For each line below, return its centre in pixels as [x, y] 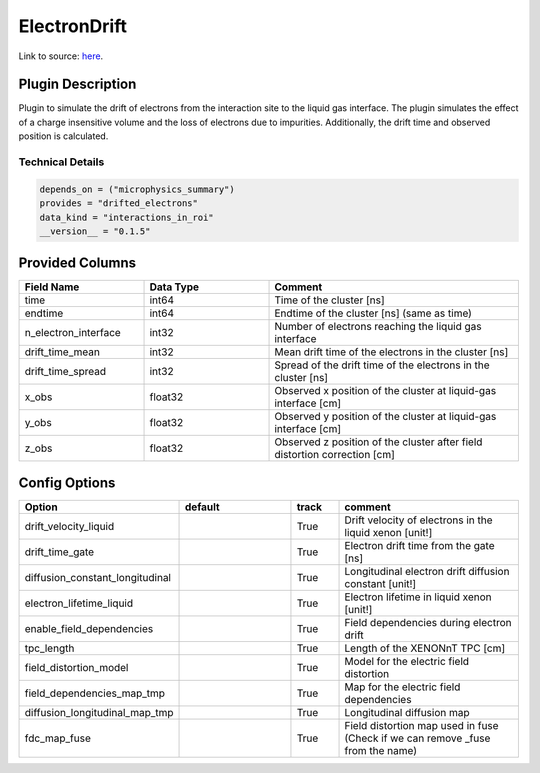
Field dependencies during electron [428, 622]
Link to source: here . [61, 56]
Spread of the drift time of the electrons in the [382, 365]
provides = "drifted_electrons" [119, 203]
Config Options [67, 482]
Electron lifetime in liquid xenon [418, 597]
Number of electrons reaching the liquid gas [378, 327]
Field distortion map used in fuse [421, 725]
